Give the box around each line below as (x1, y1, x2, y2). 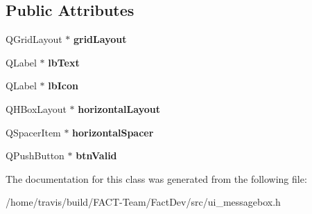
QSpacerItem (6, 125, 61, 139)
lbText (48, 55, 80, 69)
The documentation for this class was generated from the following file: (6, 171, 307, 186)
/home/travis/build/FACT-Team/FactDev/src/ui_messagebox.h (6, 195, 281, 209)
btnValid (76, 148, 117, 163)
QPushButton (6, 148, 64, 163)
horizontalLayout (78, 101, 160, 116)
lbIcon (48, 78, 78, 93)
